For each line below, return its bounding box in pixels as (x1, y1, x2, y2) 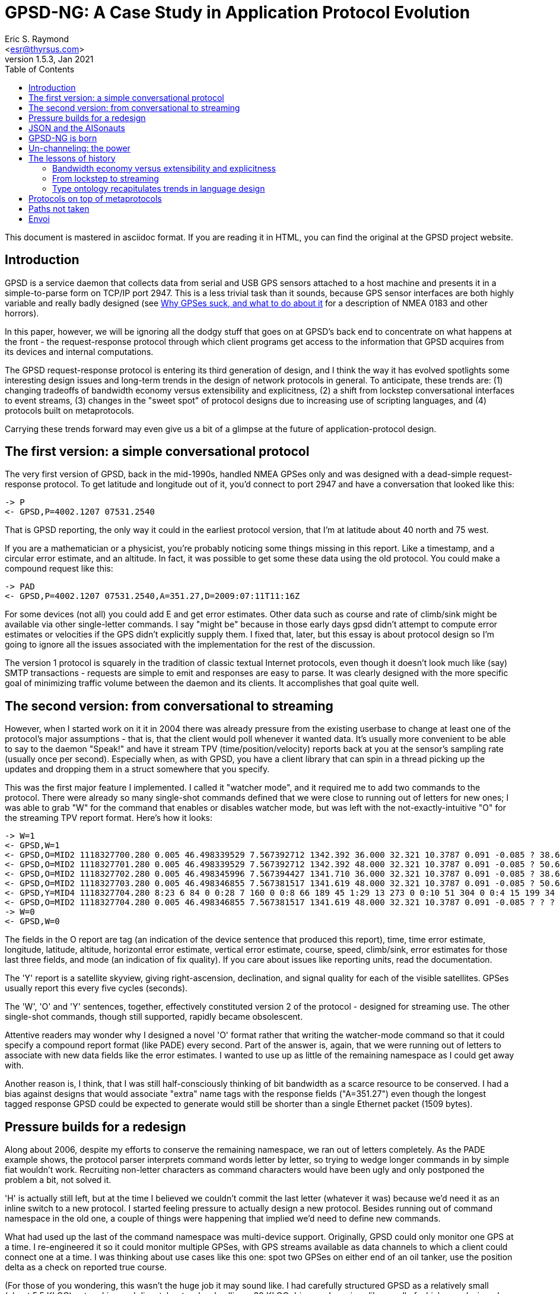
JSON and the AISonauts (28, 122, 125, 133)
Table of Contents (5, 64, 75, 74)
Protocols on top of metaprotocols (28, 193, 162, 204)
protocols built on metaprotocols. (5, 405, 134, 416)
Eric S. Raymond (5, 33, 69, 44)
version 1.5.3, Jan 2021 (5, 53, 94, 64)
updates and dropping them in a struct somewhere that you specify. (5, 764, 270, 775)
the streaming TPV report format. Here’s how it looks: (5, 813, 212, 823)
